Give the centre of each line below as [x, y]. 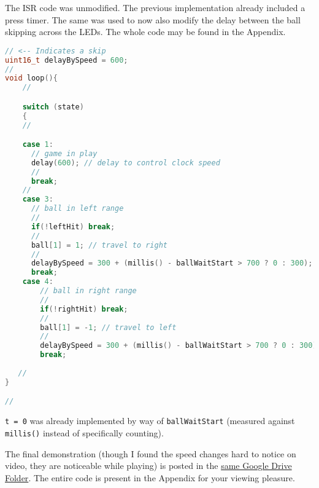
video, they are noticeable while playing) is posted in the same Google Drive [148, 466]
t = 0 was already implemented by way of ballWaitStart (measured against [150, 421]
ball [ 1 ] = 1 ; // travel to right [99, 245]
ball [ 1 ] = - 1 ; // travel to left [108, 327]
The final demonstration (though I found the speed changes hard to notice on [151, 453]
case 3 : [38, 199]
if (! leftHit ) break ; [73, 226]
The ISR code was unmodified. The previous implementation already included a [155, 7]
